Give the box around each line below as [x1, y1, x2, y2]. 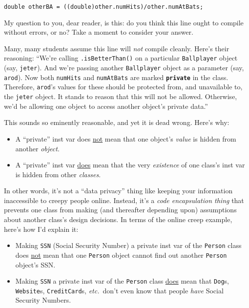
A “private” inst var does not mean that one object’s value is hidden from [15, 133, 236, 144]
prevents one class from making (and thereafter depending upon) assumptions [4, 205, 237, 215]
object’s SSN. [15, 259, 56, 269]
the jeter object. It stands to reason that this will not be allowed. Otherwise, [4, 91, 237, 102]
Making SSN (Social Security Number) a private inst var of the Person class [15, 240, 242, 250]
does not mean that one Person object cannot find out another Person [15, 249, 227, 260]
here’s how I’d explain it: [4, 224, 79, 234]
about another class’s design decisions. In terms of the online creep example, [4, 214, 232, 225]
